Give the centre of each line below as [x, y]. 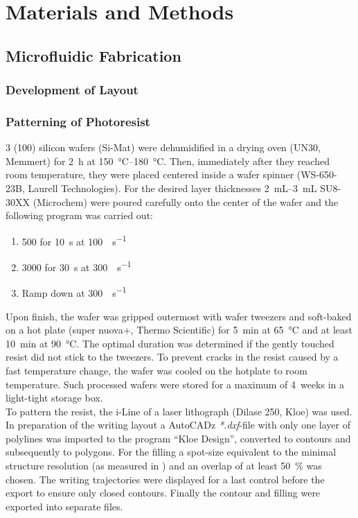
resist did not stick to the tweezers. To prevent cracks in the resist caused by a [172, 357]
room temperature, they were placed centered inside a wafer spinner [150, 174]
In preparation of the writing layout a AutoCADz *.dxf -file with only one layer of [178, 425]
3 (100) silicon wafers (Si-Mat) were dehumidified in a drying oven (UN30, [163, 147]
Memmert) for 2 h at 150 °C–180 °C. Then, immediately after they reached [168, 161]
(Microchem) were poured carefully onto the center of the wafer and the [186, 201]
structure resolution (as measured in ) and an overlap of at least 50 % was [164, 466]
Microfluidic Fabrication [93, 55]
